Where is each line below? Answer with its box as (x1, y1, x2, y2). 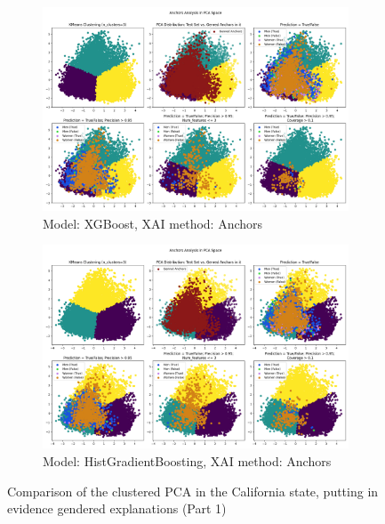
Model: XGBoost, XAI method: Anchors (43, 214, 263, 232)
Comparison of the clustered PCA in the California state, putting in (7, 481, 379, 500)
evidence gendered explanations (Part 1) (7, 499, 227, 518)
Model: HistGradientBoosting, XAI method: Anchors (43, 452, 332, 470)
